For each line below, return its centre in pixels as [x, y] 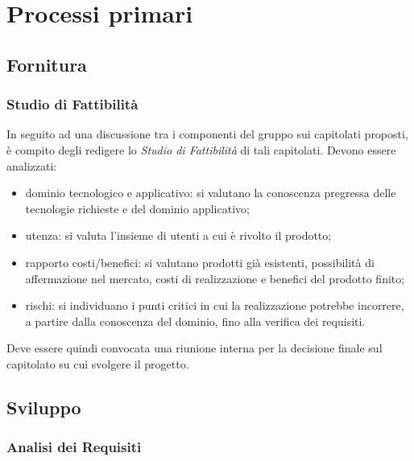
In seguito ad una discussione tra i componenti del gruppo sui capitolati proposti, [207, 134]
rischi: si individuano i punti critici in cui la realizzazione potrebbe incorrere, [215, 305]
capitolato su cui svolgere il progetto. [98, 363]
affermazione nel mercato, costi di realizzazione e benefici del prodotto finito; [215, 278]
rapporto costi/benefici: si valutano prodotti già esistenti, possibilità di [200, 262]
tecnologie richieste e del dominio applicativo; [137, 208]
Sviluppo [44, 407]
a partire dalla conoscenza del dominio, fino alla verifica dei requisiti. [195, 321]
